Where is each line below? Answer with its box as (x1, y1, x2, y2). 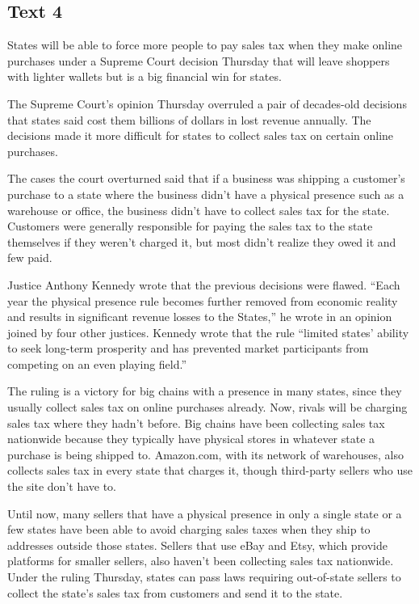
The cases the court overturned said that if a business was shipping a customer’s (7, 170, 405, 187)
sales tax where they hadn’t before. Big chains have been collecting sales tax (7, 414, 385, 431)
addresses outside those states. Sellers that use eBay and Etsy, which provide (7, 536, 388, 553)
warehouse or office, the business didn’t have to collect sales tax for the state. (7, 201, 390, 218)
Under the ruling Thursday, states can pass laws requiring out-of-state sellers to (7, 568, 401, 585)
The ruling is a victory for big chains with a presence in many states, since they (7, 382, 402, 399)
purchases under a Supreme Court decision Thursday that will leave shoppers (7, 52, 390, 69)
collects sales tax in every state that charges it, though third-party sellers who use (7, 462, 413, 479)
